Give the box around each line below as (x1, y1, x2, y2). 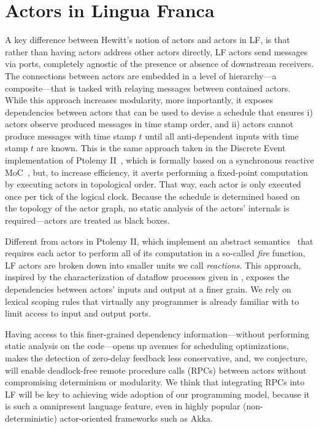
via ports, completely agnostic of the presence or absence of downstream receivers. (5, 57, 314, 70)
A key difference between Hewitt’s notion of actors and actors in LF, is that (5, 33, 290, 46)
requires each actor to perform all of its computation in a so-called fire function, (5, 246, 306, 259)
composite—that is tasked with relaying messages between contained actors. (5, 81, 291, 94)
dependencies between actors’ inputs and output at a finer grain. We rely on (5, 283, 291, 295)
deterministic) (5, 411, 57, 424)
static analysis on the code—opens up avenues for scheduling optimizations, (5, 339, 289, 352)
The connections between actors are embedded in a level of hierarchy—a (5, 69, 277, 82)
